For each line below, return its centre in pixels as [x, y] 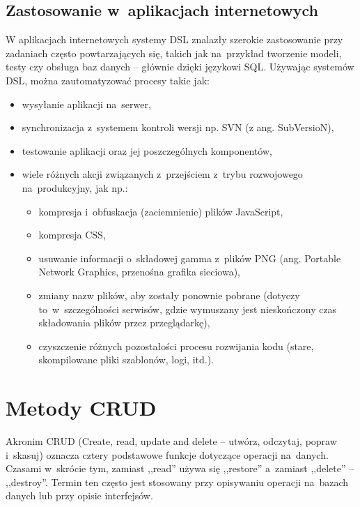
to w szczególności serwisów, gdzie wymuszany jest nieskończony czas [188, 309]
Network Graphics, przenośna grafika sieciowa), [140, 272]
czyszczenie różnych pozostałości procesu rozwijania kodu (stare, [176, 346]
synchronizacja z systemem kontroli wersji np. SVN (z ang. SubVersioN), [178, 127]
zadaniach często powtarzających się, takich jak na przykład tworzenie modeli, [174, 53]
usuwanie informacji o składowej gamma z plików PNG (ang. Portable [190, 258]
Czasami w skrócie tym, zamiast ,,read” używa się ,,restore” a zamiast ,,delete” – [180, 468]
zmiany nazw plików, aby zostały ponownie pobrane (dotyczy [169, 295]
